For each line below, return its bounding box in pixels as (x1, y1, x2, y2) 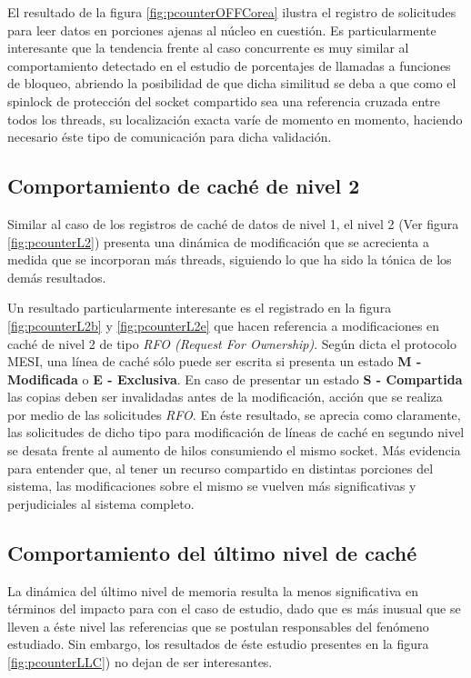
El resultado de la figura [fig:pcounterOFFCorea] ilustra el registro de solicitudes (7, 3, 456, 21)
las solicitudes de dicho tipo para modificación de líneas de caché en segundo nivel (7, 423, 465, 442)
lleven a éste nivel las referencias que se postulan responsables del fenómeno (7, 616, 429, 635)
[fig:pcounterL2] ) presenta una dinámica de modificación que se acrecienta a (7, 232, 430, 251)
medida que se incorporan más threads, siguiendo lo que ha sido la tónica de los (7, 250, 452, 269)
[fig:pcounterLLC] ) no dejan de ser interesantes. (7, 653, 273, 672)
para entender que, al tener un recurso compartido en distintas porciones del (7, 458, 434, 477)
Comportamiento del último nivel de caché (7, 538, 417, 566)
